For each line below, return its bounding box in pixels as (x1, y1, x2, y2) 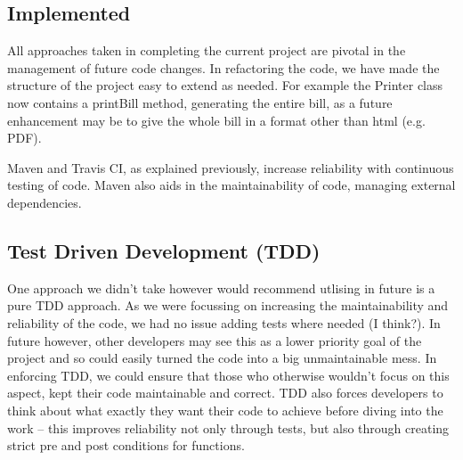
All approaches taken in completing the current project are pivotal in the (7, 41, 406, 60)
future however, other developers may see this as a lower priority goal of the (7, 331, 422, 349)
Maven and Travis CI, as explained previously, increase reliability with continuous (7, 158, 454, 177)
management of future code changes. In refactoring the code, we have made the (7, 58, 440, 77)
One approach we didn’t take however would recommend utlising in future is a (7, 278, 435, 297)
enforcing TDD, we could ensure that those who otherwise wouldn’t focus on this (7, 366, 450, 384)
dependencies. (7, 193, 82, 211)
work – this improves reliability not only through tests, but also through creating (7, 418, 450, 437)
